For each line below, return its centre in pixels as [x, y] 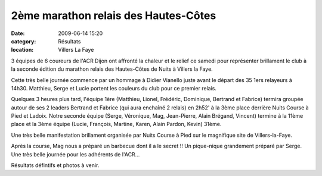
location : [22, 50]
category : [24, 41]
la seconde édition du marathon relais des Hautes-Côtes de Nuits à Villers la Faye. [112, 69]
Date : [18, 33]
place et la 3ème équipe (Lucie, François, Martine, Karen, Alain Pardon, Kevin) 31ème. [116, 124]
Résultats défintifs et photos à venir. [55, 165]
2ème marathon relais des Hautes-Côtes [114, 15]
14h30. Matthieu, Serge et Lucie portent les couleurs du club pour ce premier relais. [114, 88]
